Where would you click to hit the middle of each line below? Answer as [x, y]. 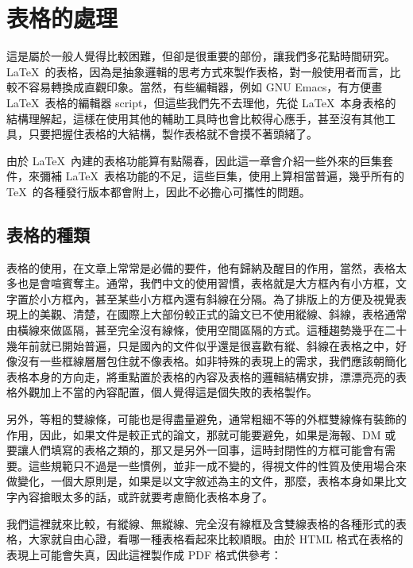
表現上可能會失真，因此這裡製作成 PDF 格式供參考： [144, 554]
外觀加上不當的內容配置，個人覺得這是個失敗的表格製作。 [167, 392]
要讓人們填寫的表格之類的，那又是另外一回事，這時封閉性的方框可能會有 [195, 450]
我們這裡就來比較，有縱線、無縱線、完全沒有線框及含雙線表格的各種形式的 [201, 523]
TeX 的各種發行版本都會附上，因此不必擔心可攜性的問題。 [158, 191]
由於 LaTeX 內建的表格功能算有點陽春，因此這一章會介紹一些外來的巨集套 [200, 160]
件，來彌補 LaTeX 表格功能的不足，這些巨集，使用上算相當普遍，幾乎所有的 [206, 176]
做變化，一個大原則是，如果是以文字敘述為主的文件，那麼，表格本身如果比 [201, 481]
